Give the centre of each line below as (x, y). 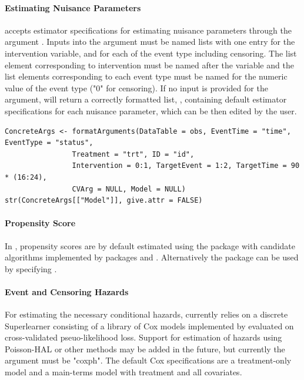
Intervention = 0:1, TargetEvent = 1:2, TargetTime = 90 (186, 166)
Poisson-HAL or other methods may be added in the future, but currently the (145, 348)
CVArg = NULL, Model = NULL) (129, 189)
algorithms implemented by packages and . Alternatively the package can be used (152, 257)
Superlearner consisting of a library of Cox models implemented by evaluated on (149, 326)
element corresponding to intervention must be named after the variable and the (149, 65)
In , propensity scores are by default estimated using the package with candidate (150, 245)
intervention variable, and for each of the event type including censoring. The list (151, 53)
